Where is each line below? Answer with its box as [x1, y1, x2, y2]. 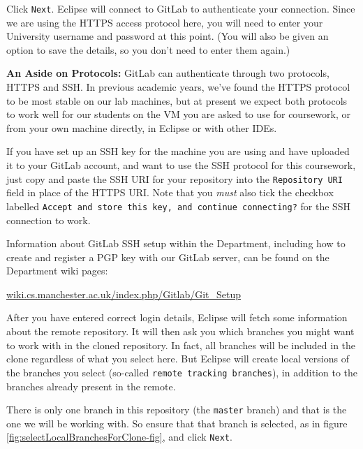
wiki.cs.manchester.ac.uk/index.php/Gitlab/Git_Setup [6, 286, 242, 301]
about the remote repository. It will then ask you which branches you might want [6, 324, 355, 339]
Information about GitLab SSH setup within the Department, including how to [6, 236, 346, 251]
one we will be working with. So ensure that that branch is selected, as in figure [6, 415, 348, 430]
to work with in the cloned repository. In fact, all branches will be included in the [6, 337, 356, 352]
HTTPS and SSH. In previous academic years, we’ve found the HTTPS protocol [6, 80, 350, 94]
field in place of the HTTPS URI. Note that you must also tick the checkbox [6, 185, 334, 200]
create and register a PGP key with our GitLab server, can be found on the [6, 249, 329, 264]
